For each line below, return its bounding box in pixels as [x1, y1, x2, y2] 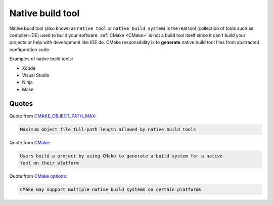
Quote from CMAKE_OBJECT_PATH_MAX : [9, 113, 97, 119]
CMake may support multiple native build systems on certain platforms [20, 186, 202, 192]
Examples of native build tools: [9, 56, 73, 62]
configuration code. [9, 46, 51, 53]
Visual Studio [22, 72, 50, 78]
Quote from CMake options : [9, 173, 67, 179]
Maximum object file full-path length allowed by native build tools [20, 127, 196, 132]
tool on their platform [20, 160, 79, 166]
